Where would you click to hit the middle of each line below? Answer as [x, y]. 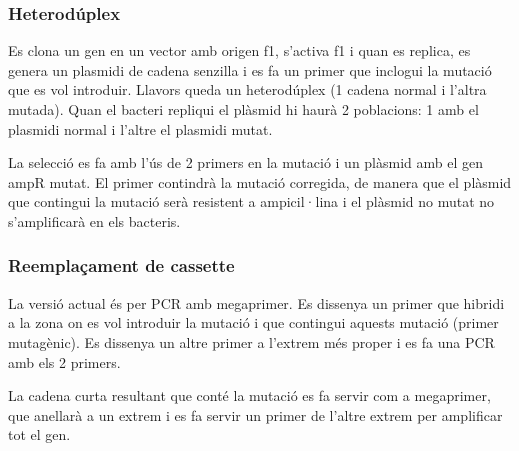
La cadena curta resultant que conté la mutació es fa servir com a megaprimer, [249, 395]
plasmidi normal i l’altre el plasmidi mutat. [140, 128]
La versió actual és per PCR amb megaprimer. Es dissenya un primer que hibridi [256, 302]
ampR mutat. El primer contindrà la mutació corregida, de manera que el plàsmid [260, 181]
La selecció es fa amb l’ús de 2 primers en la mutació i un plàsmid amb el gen [246, 162]
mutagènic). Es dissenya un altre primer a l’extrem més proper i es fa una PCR [251, 341]
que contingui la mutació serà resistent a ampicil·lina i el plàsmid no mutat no [251, 201]
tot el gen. [39, 434]
